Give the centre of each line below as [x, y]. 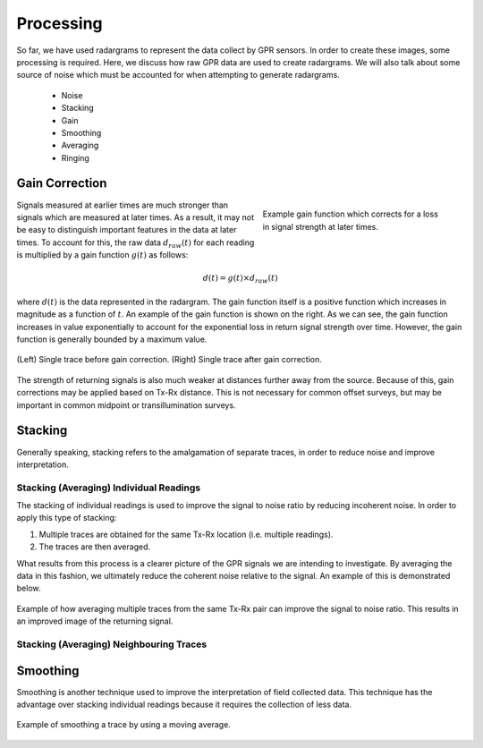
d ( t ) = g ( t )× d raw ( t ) [240, 279]
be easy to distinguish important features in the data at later [127, 230]
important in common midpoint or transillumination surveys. [126, 405]
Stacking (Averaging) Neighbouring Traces [112, 644]
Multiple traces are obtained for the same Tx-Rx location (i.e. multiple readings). [186, 534]
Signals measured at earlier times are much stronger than [122, 205]
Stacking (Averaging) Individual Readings [109, 488]
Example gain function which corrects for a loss [350, 214]
